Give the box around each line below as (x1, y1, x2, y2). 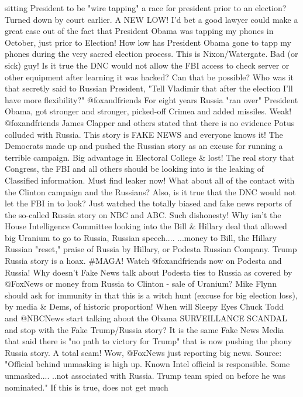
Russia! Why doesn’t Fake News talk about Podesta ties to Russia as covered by (5, 266, 292, 278)
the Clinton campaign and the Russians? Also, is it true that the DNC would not (5, 185, 296, 198)
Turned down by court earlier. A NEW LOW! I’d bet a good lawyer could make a (5, 13, 298, 25)
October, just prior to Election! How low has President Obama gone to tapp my (5, 36, 291, 48)
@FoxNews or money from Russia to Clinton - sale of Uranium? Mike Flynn (5, 277, 277, 290)
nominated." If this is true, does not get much (5, 381, 168, 393)
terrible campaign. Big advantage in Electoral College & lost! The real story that (5, 151, 295, 163)
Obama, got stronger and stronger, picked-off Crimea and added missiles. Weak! (5, 105, 292, 117)
